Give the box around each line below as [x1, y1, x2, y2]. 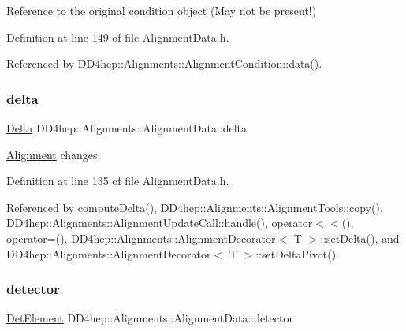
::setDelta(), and [320, 229, 400, 246]
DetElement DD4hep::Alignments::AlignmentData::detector [6, 310, 293, 326]
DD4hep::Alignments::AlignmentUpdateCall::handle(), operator [6, 214, 313, 231]
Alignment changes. [6, 146, 101, 162]
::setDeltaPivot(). [255, 245, 340, 262]
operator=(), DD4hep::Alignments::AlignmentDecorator [6, 229, 276, 246]
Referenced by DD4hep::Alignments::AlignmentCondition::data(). [6, 55, 322, 72]
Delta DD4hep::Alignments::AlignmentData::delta [6, 120, 248, 136]
